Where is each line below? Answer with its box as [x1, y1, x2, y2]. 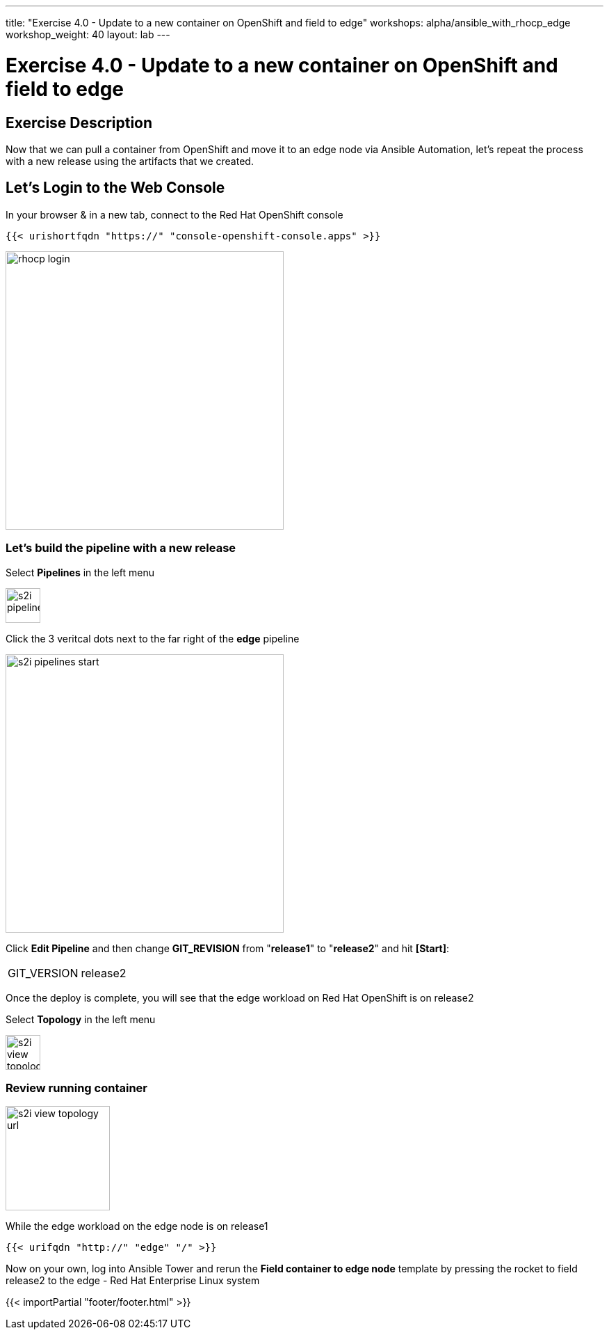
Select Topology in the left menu [6, 1013, 156, 1025]
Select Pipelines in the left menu [6, 566, 154, 578]
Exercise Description [6, 113, 153, 132]
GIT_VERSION [8, 965, 79, 980]
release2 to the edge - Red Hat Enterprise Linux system [6, 1274, 260, 1287]
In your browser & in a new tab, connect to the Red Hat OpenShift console [6, 208, 343, 221]
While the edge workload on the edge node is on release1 [6, 1220, 268, 1233]
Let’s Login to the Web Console [6, 179, 225, 197]
